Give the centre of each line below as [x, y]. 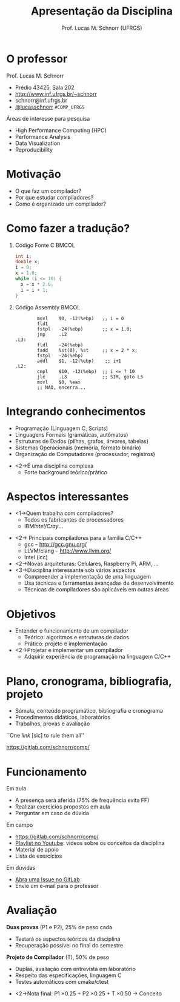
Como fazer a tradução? [68, 228]
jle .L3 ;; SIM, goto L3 [90, 377]
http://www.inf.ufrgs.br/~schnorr [56, 94]
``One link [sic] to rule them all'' [45, 736]
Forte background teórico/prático [66, 472]
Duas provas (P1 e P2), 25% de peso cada [59, 927]
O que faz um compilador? [48, 191]
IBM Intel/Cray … [44, 526]
